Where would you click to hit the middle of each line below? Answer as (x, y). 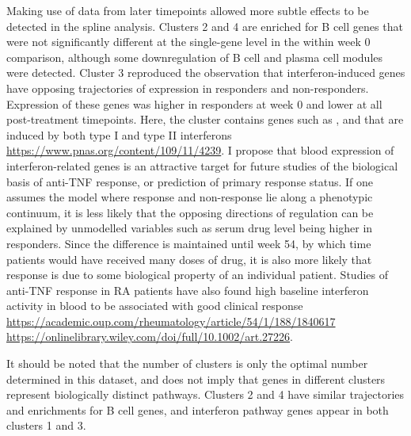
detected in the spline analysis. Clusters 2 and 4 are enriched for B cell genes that (205, 26)
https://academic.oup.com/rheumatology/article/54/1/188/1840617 (171, 321)
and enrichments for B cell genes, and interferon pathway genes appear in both (198, 409)
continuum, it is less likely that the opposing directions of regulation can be (190, 212)
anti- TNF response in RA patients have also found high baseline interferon (188, 290)
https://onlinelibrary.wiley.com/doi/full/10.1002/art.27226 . (150, 337)
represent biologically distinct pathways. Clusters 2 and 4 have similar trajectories (205, 394)
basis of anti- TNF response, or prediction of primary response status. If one (190, 181)
